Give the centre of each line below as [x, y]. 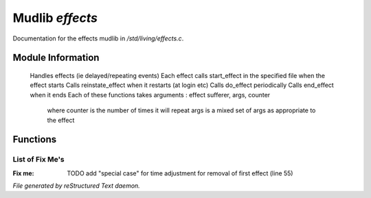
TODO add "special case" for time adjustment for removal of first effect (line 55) [180, 173]
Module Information [56, 58]
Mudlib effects [55, 18]
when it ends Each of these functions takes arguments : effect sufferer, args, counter [150, 95]
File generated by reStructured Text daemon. [76, 186]
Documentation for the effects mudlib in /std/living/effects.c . [98, 38]
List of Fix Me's [38, 160]
